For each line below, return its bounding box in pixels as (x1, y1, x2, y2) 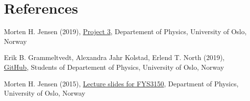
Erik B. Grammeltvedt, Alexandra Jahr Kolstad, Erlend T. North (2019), (4, 52, 225, 62)
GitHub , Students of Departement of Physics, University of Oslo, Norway (4, 61, 225, 72)
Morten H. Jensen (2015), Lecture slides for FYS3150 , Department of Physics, (4, 78, 239, 88)
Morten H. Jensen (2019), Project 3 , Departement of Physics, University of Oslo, (4, 26, 247, 37)
